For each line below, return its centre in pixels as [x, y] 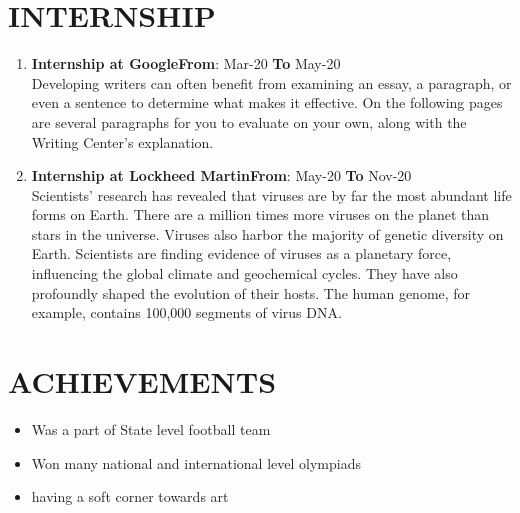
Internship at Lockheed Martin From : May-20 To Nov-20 [221, 175]
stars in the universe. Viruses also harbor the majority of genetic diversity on [267, 233]
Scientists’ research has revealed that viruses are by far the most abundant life [271, 194]
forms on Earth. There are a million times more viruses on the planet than [260, 214]
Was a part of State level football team [151, 428]
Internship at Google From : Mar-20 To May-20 [186, 63]
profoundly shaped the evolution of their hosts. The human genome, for [251, 292]
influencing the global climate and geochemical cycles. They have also [244, 273]
